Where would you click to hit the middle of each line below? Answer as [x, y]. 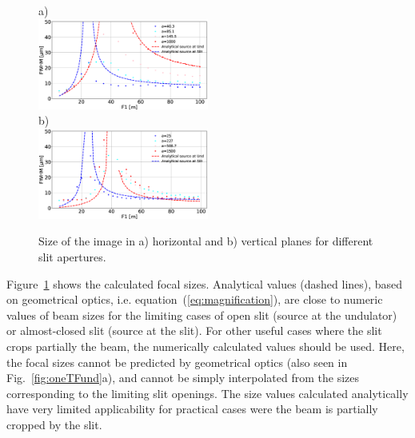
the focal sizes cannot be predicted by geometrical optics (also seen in [177, 362]
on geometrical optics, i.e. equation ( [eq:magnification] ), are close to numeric [195, 299]
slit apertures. [72, 257]
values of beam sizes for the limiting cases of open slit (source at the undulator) [202, 315]
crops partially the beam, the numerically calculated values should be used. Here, [206, 346]
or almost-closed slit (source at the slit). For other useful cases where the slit [194, 330]
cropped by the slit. [54, 424]
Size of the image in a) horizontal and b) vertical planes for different [206, 241]
